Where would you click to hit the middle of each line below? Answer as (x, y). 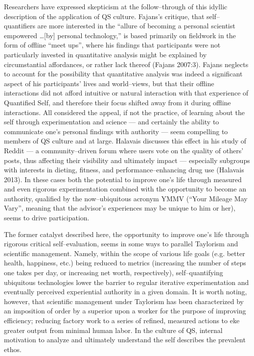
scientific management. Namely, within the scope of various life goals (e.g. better (125, 253)
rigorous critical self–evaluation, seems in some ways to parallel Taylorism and (121, 244)
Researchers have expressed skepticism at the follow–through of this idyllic (116, 6)
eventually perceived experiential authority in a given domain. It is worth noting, (126, 292)
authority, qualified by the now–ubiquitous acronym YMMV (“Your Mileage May (126, 198)
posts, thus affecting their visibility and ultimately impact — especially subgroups (127, 160)
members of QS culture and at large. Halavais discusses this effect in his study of (125, 141)
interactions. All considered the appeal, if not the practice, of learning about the (124, 112)
